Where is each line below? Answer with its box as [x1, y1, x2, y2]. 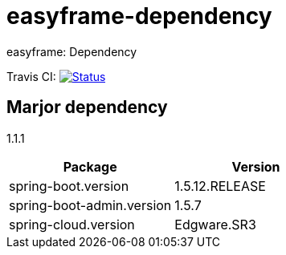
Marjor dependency [6, 97, 168, 118]
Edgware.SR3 [174, 216, 256, 233]
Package [63, 158, 117, 175]
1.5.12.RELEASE [174, 177, 266, 194]
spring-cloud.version [9, 216, 135, 233]
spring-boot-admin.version [9, 196, 172, 213]
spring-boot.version [9, 177, 129, 194]
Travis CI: [6, 69, 56, 83]
